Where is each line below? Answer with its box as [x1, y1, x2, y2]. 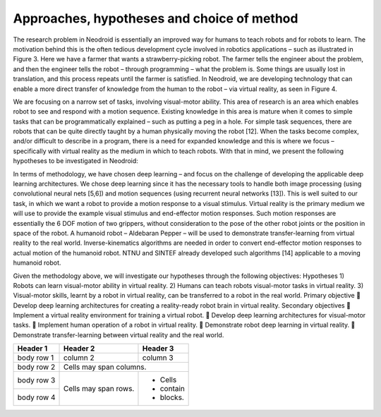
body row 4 [17, 392, 56, 402]
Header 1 [17, 344, 48, 353]
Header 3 [142, 344, 174, 353]
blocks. [159, 392, 185, 402]
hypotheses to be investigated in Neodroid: [13, 157, 139, 165]
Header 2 [63, 344, 95, 353]
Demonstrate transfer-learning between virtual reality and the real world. [13, 330, 224, 339]
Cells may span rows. [63, 384, 135, 394]
